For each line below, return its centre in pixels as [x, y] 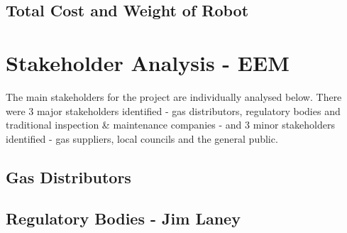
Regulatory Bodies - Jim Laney [123, 218]
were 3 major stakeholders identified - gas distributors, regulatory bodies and [173, 110]
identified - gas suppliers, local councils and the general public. [142, 138]
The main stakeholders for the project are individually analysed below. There [174, 96]
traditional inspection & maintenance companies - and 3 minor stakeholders [170, 125]
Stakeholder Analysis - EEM [148, 62]
